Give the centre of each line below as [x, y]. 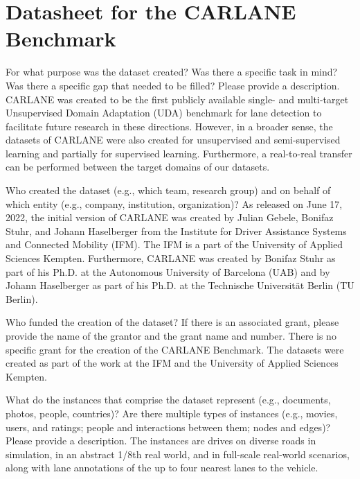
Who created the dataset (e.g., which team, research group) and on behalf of [168, 190]
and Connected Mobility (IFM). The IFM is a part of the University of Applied [174, 244]
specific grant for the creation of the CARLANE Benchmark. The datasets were [175, 349]
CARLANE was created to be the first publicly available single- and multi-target [177, 99]
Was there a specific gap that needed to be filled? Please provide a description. [173, 85]
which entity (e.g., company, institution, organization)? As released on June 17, [174, 203]
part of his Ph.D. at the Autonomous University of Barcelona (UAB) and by [168, 271]
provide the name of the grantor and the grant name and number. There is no [171, 336]
